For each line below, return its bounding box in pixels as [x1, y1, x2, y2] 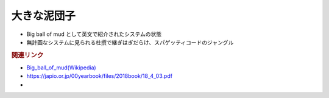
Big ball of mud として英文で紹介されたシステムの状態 [26, 30, 162, 38]
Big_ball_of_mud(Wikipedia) [26, 64, 97, 71]
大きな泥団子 [11, 9, 76, 23]
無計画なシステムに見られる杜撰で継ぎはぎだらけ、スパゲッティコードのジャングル [26, 38, 234, 46]
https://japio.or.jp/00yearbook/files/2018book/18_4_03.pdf [26, 72, 173, 80]
